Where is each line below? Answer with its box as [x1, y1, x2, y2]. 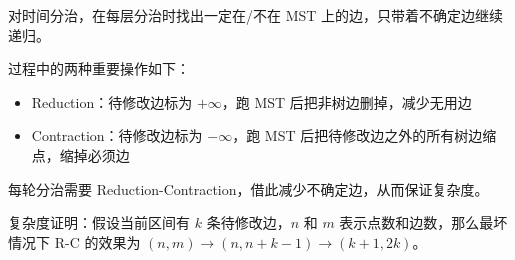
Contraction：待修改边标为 [31, 125, 203, 146]
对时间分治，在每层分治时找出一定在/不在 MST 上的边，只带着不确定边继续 [8, 5, 504, 25]
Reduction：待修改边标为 [31, 91, 193, 112]
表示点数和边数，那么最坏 [339, 212, 508, 233]
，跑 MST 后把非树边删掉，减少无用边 [221, 91, 472, 112]
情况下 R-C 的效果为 [8, 231, 141, 252]
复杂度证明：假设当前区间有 [8, 212, 190, 233]
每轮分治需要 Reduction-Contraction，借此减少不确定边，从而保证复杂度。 [8, 178, 489, 199]
